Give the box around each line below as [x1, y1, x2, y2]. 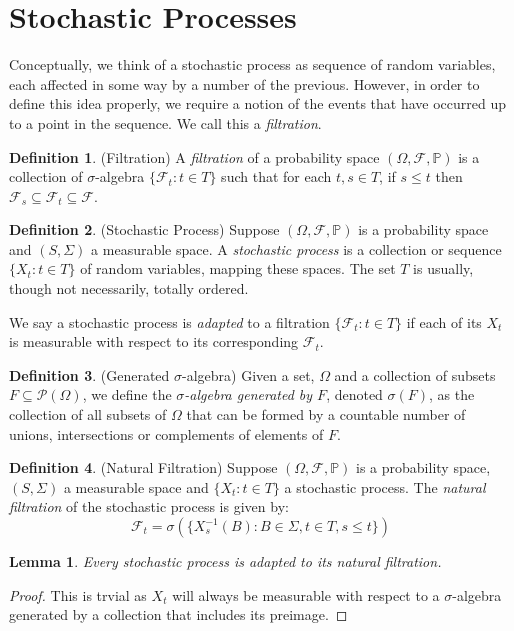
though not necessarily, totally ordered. [9, 278, 249, 299]
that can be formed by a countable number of [186, 404, 466, 425]
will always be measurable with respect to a [172, 584, 440, 605]
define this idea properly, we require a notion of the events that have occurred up [9, 93, 507, 114]
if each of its [406, 311, 482, 332]
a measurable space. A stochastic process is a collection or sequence [91, 238, 502, 259]
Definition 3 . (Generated [9, 364, 170, 385]
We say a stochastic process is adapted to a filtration [9, 311, 330, 332]
